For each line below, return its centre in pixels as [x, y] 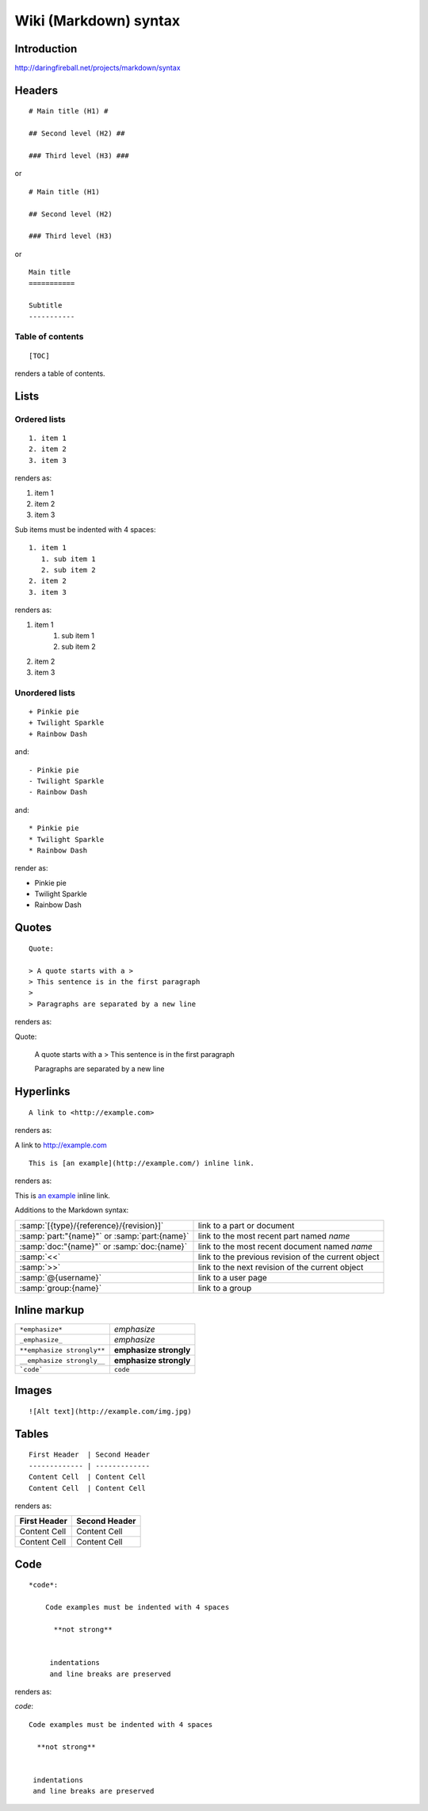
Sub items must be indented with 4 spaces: [85, 529]
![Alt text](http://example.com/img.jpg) [110, 1412]
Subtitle [46, 306]
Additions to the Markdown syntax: [72, 1210]
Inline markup [50, 1309]
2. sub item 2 [68, 570]
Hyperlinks [42, 1091]
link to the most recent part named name [274, 1235]
